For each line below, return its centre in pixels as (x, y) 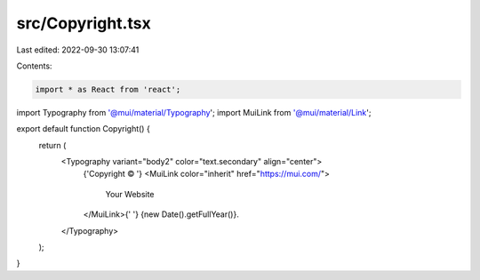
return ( (52, 145)
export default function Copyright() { (83, 129)
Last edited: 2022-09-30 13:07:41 (78, 50)
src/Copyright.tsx (84, 23)
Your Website (130, 194)
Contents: (34, 66)
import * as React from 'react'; (108, 89)
